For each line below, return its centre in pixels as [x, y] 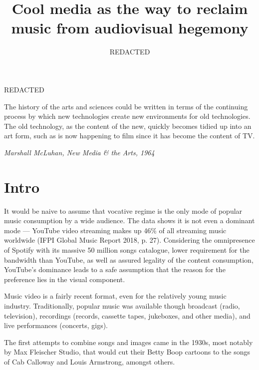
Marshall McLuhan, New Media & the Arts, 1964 [79, 152]
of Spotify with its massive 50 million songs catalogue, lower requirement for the [127, 249]
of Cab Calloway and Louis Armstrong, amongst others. [90, 361]
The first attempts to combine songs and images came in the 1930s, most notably [129, 342]
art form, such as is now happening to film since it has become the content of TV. [129, 136]
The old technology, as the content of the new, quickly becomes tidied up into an [128, 126]
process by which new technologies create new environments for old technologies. [127, 116]
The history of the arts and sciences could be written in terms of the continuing [126, 106]
